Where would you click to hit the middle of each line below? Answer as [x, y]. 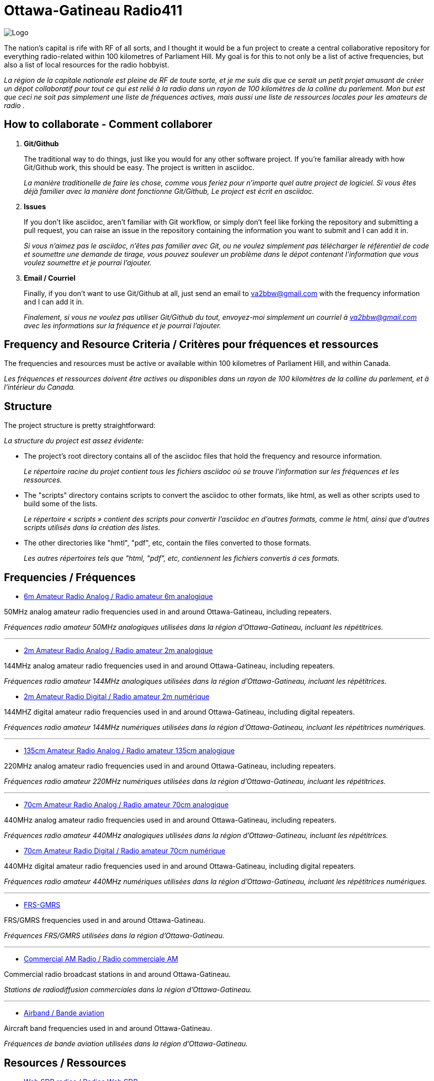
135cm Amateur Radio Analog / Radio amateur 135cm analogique [129, 751]
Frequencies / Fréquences [70, 577]
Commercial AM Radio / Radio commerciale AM [101, 959]
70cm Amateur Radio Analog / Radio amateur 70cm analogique [126, 805]
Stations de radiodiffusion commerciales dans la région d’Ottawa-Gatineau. [128, 990]
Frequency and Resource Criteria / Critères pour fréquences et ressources [191, 345]
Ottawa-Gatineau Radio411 [93, 10]
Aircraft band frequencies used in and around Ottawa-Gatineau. [108, 1028]
